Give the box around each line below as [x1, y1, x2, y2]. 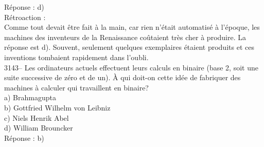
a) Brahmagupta [4, 92, 56, 103]
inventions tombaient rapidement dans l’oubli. [4, 51, 149, 62]
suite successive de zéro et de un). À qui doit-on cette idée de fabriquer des [4, 72, 241, 83]
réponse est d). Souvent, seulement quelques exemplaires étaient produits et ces [4, 42, 254, 52]
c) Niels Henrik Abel [4, 112, 69, 123]
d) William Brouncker [4, 122, 73, 133]
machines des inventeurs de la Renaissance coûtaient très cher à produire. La [4, 31, 246, 42]
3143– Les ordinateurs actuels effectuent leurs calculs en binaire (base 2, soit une [4, 62, 258, 72]
